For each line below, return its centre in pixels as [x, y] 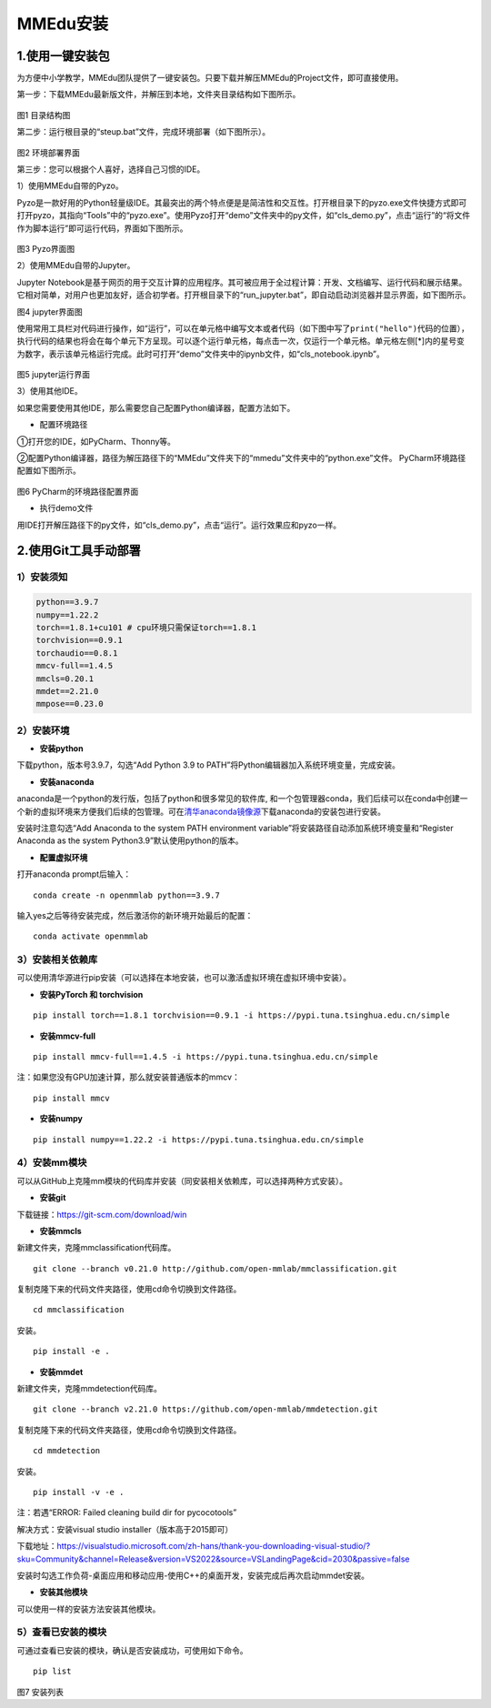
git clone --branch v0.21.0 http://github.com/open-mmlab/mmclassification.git [215, 1268]
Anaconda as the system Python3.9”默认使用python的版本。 [130, 840]
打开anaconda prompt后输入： [74, 874]
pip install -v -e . [79, 1492]
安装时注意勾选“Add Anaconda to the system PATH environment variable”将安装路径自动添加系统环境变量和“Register [235, 828]
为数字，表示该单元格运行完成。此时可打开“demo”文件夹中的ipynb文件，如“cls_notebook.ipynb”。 [201, 354]
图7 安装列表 [40, 1692]
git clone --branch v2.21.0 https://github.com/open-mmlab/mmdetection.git [205, 1409]
